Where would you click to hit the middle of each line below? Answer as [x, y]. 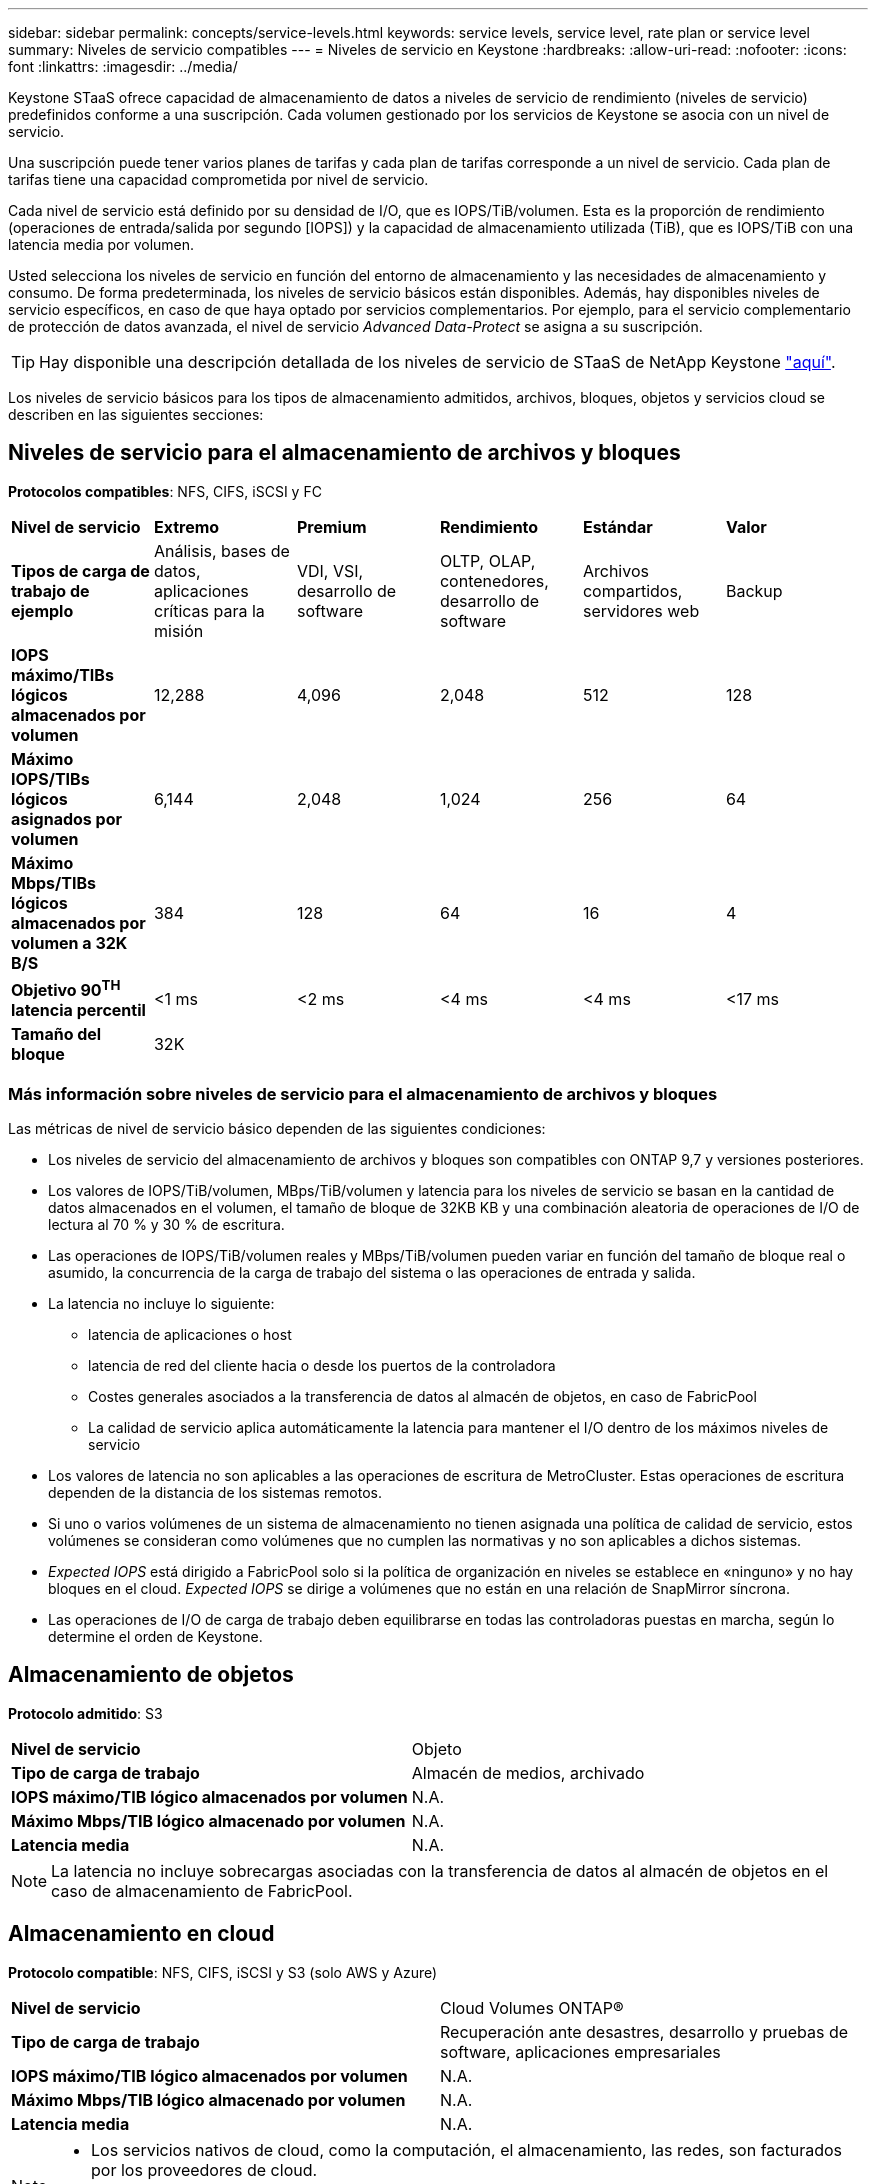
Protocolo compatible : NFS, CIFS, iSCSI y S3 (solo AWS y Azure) [223, 1972]
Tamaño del [56, 1034]
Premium [331, 526]
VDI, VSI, [330, 570]
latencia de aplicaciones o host [190, 1334]
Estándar [617, 526]
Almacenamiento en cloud [141, 1934]
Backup [754, 590]
